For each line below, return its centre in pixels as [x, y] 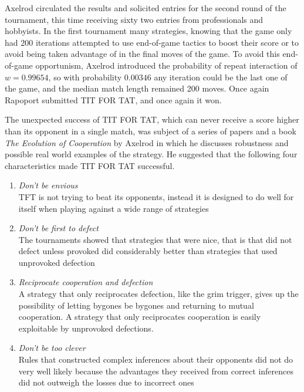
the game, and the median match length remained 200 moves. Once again [137, 88]
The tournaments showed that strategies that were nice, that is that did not [155, 239]
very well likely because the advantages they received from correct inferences [156, 371]
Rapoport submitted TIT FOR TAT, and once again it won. [113, 99]
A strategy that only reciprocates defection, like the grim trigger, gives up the [158, 294]
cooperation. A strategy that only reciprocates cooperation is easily [140, 317]
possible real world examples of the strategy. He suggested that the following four [151, 154]
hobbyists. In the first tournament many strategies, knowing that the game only [148, 31]
